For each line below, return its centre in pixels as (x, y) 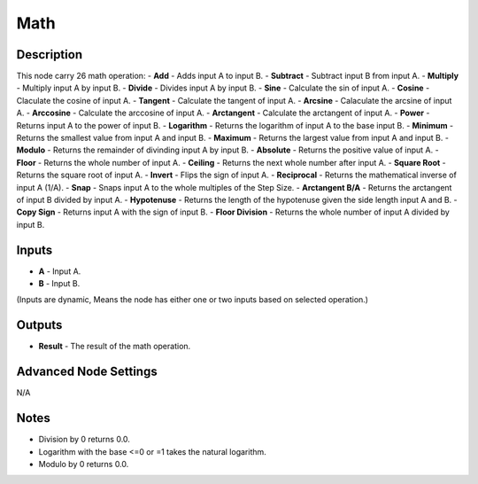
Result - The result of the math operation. (115, 347)
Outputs (39, 325)
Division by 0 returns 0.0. (84, 440)
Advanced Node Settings (87, 372)
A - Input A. (60, 271)
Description (50, 55)
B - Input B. (59, 284)
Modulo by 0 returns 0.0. (84, 464)
